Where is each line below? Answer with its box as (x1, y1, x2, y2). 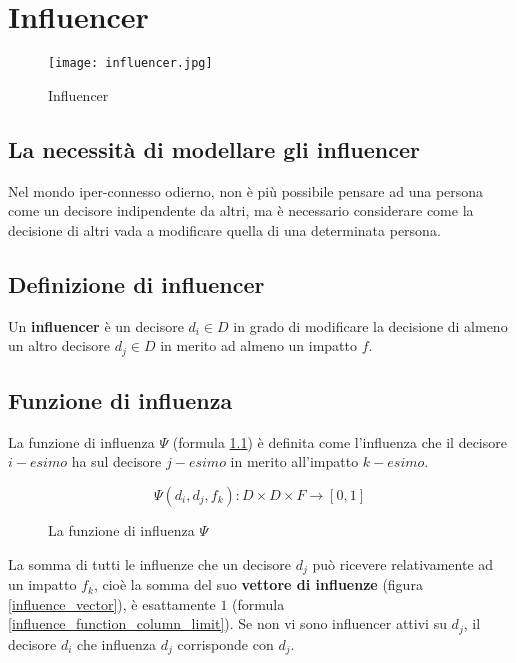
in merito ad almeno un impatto (160, 335, 358, 356)
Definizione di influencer (8, 268, 265, 299)
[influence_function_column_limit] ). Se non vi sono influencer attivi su (8, 613, 447, 634)
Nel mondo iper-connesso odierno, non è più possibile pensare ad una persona (8, 180, 484, 201)
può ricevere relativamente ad (312, 553, 494, 574)
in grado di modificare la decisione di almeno (233, 315, 508, 336)
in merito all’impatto (230, 451, 359, 472)
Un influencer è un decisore (8, 315, 184, 336)
